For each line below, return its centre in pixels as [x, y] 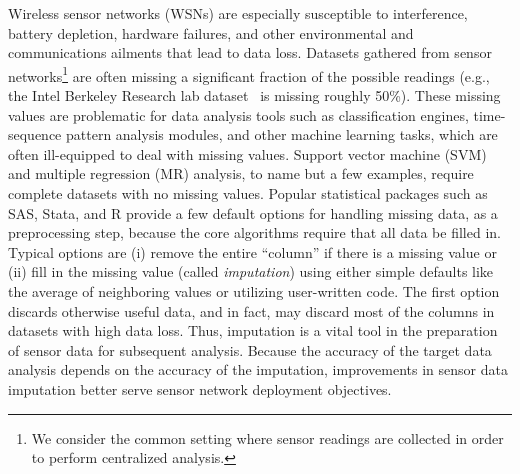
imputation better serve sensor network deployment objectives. [200, 388]
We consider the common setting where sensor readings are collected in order [267, 437]
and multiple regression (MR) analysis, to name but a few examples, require [241, 173]
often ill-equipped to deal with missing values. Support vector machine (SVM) [247, 153]
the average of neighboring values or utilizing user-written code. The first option [254, 290]
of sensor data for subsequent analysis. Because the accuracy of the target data [250, 349]
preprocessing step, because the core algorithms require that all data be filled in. [254, 232]
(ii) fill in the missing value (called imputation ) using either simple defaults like [251, 271]
